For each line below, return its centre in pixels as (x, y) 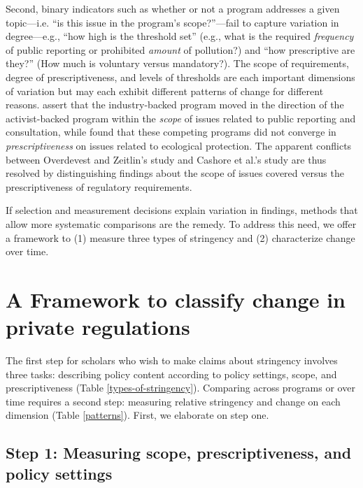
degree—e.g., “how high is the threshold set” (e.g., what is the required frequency (180, 36)
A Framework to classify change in (176, 299)
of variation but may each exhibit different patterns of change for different (165, 91)
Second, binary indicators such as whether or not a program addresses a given (173, 8)
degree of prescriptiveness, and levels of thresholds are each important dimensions (180, 77)
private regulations (98, 327)
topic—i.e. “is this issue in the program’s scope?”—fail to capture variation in (172, 22)
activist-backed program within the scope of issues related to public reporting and (181, 118)
